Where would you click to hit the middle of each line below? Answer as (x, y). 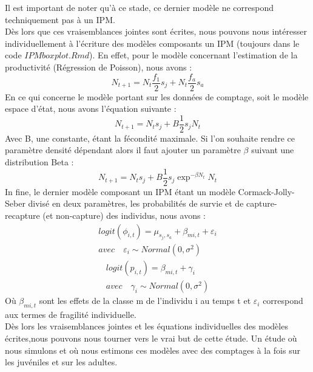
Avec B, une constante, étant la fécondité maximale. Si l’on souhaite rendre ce (150, 138)
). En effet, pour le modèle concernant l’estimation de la (194, 55)
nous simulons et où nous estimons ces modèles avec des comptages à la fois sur (153, 350)
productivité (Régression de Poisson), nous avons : (99, 67)
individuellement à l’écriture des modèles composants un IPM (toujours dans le (152, 43)
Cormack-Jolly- (266, 191)
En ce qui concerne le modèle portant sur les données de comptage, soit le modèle (157, 96)
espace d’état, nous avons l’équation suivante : (91, 108)
